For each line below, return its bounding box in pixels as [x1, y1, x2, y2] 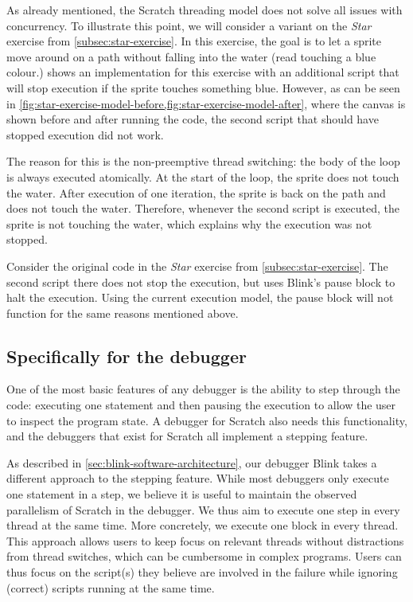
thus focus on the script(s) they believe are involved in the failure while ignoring [6, 564, 398, 580]
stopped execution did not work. [6, 126, 164, 143]
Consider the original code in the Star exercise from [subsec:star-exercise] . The [6, 257, 388, 274]
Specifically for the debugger [6, 343, 247, 368]
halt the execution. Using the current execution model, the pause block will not [6, 289, 394, 306]
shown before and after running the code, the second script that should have [6, 111, 379, 127]
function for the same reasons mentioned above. [6, 304, 239, 321]
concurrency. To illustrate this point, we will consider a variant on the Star [6, 17, 372, 33]
